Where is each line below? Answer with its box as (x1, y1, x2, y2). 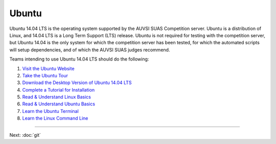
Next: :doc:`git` (9, 132, 41, 138)
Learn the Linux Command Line (22, 115, 88, 122)
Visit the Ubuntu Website (22, 65, 75, 71)
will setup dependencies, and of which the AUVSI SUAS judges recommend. (9, 46, 170, 53)
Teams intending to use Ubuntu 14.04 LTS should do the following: (9, 56, 149, 62)
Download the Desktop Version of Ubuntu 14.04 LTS (22, 79, 132, 86)
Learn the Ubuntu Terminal (22, 108, 79, 114)
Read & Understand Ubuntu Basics (22, 101, 96, 107)
